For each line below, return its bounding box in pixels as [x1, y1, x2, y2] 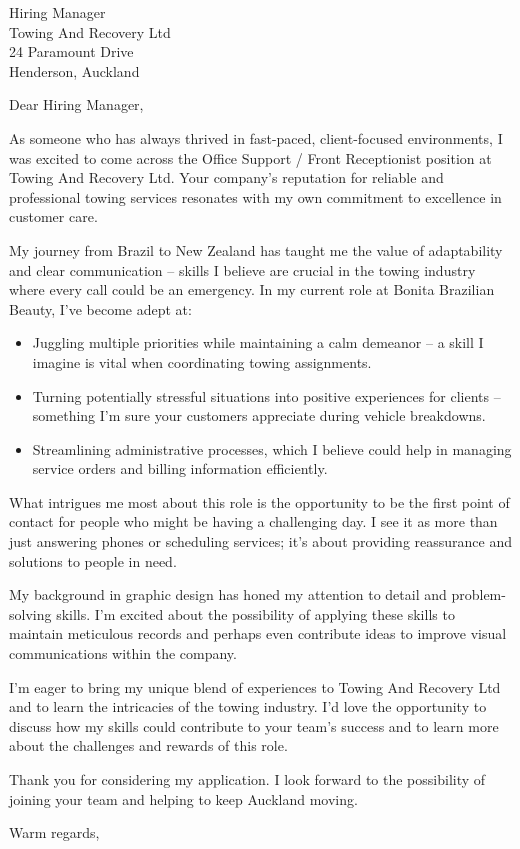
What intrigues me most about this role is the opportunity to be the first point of [9, 491, 510, 512]
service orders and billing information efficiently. [32, 458, 328, 479]
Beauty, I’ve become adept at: [9, 298, 192, 319]
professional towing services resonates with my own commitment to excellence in [9, 186, 502, 207]
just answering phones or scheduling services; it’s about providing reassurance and [9, 531, 513, 552]
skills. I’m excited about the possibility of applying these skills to [56, 603, 455, 624]
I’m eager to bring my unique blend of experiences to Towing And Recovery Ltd [9, 676, 501, 697]
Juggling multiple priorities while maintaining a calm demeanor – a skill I [32, 332, 484, 353]
